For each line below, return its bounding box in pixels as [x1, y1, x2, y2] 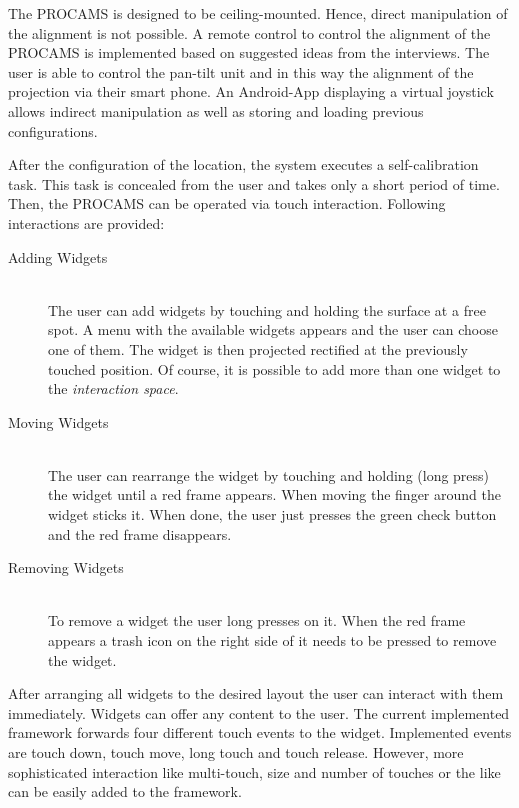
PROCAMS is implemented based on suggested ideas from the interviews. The [8, 42, 490, 63]
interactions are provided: [8, 212, 165, 233]
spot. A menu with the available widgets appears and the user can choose [48, 319, 498, 340]
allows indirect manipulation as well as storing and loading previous [8, 100, 424, 121]
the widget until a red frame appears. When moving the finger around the [48, 484, 501, 505]
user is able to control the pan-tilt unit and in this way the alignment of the [8, 61, 474, 82]
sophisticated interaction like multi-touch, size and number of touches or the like [8, 761, 501, 782]
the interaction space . [48, 378, 179, 399]
